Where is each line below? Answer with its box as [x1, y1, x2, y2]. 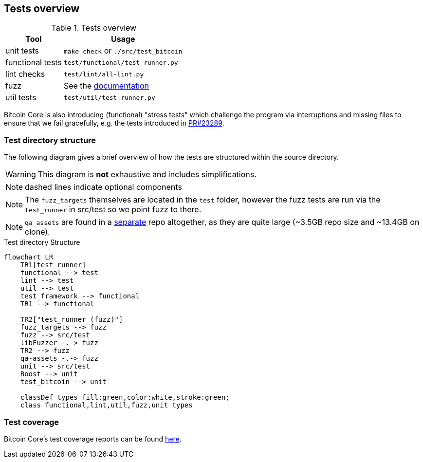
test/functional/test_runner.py [63, 58, 178, 66]
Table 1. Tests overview [51, 23, 137, 33]
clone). [25, 227, 50, 237]
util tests [5, 92, 37, 103]
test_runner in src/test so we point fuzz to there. [25, 204, 202, 215]
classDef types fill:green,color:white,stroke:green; [20, 393, 230, 402]
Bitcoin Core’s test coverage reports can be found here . [4, 434, 182, 443]
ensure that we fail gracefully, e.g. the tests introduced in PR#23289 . [4, 119, 224, 128]
